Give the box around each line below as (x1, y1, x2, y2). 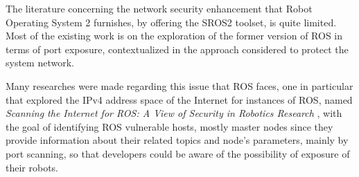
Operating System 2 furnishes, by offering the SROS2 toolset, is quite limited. (6, 15, 337, 29)
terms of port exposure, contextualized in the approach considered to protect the (6, 41, 349, 56)
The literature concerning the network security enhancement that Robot (6, 1, 313, 15)
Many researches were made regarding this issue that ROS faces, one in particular (6, 78, 353, 93)
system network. (6, 55, 74, 70)
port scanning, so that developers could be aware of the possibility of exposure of (6, 146, 350, 160)
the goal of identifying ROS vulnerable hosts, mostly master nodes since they (6, 119, 333, 133)
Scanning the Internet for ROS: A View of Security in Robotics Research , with (6, 106, 342, 120)
